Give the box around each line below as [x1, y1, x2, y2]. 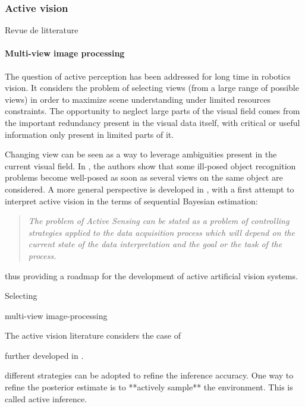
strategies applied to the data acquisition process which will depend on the [28, 226, 295, 238]
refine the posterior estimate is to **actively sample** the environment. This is [5, 381, 293, 393]
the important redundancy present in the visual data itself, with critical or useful [5, 116, 300, 128]
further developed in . [5, 349, 84, 361]
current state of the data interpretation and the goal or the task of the [28, 238, 282, 250]
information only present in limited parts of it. [5, 128, 174, 140]
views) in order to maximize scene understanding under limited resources [5, 93, 271, 105]
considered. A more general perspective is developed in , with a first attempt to [5, 182, 294, 195]
